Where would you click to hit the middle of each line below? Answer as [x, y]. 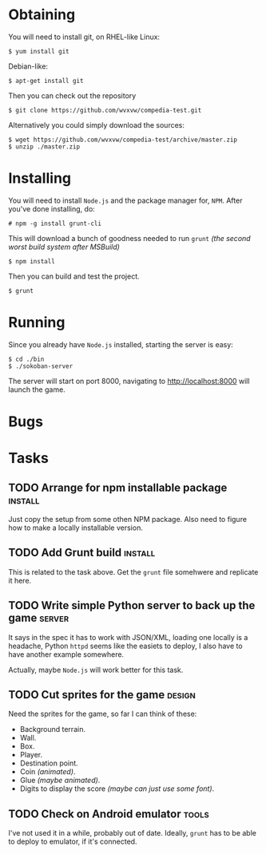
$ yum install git [39, 51]
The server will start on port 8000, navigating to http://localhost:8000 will [129, 381]
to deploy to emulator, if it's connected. [73, 842]
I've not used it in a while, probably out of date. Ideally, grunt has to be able [133, 833]
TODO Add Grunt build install [82, 553]
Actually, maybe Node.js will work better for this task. [96, 670]
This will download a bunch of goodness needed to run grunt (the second [129, 238]
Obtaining [42, 15]
